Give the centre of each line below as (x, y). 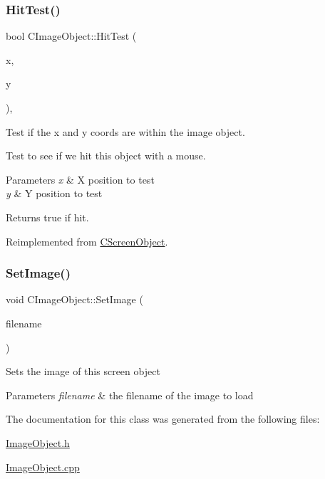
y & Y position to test (54, 193)
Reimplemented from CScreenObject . (87, 241)
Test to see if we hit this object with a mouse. (106, 156)
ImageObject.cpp (43, 467)
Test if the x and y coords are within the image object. (125, 131)
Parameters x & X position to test (80, 179)
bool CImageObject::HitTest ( (71, 36)
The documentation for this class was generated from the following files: (163, 419)
